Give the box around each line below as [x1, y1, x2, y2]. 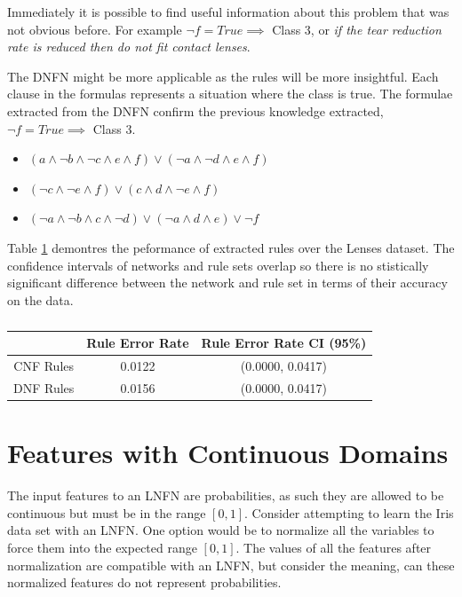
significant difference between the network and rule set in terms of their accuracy [7, 273, 448, 292]
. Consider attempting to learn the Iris [243, 503, 454, 522]
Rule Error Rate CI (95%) [201, 334, 367, 352]
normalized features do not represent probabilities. [7, 573, 282, 592]
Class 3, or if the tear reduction [272, 20, 442, 38]
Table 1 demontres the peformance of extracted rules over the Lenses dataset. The [7, 238, 455, 256]
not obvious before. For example [7, 20, 182, 38]
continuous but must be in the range [7, 503, 206, 522]
